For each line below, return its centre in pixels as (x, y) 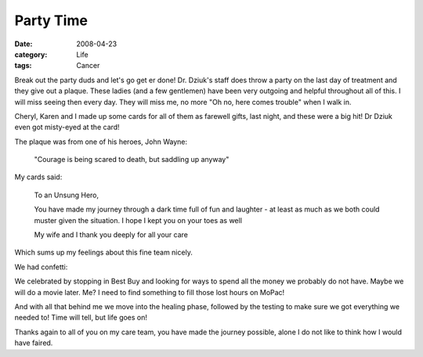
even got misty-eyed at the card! (67, 127)
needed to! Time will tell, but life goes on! (81, 318)
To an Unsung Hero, (67, 195)
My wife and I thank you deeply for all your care (111, 235)
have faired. (34, 343)
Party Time (51, 20)
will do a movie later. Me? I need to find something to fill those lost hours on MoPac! (150, 292)
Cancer (88, 66)
